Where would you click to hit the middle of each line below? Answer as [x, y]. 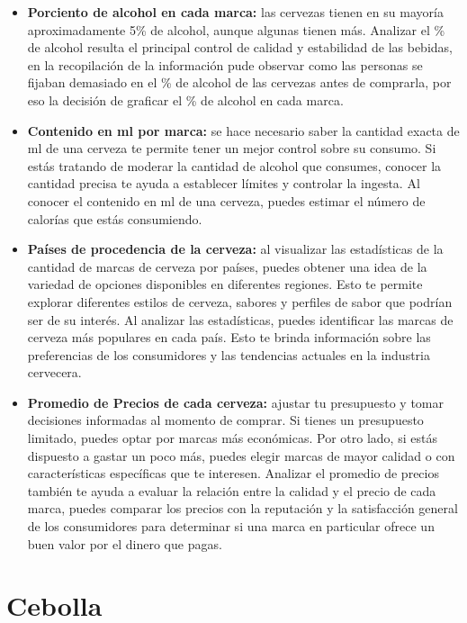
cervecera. [54, 372]
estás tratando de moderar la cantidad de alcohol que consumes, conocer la [234, 165]
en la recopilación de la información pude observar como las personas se [225, 64]
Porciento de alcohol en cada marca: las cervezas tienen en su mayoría [235, 12]
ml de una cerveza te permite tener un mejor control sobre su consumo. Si [232, 148]
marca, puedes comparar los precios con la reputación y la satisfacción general [242, 508]
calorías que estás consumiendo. [115, 218]
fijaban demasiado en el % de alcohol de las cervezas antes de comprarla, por [239, 82]
